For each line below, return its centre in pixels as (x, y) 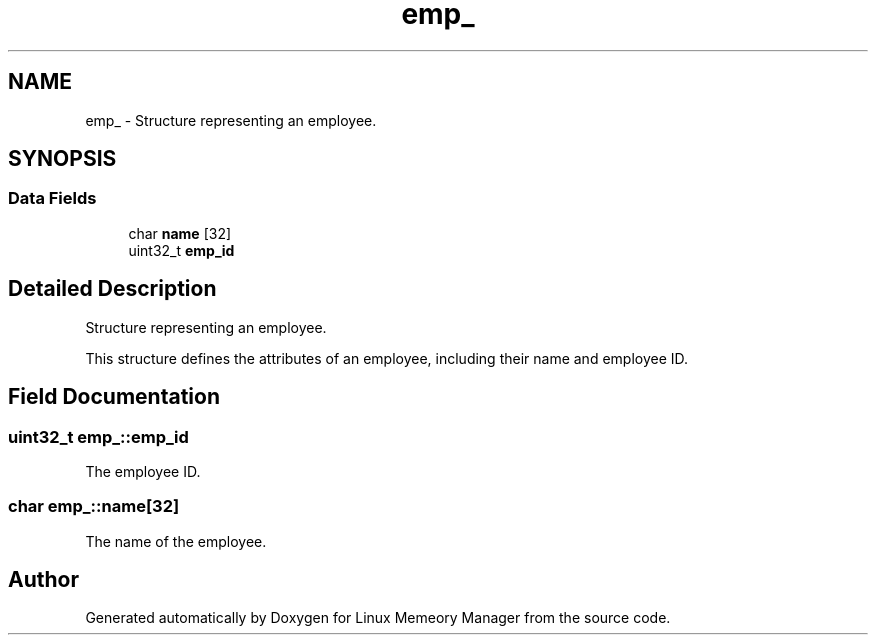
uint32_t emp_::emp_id (98, 436)
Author (43, 580)
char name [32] (180, 233)
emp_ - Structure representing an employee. (231, 120)
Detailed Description (112, 289)
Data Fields (52, 198)
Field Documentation (114, 397)
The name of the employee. (176, 541)
